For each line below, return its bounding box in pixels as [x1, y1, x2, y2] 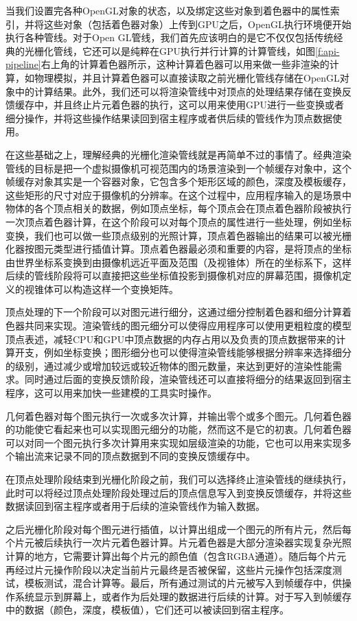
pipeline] [5, 57, 41, 71]
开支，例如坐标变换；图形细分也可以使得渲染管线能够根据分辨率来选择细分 [14, 345, 352, 360]
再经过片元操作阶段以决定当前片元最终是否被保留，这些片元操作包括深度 [5, 562, 332, 576]
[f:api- [315, 43, 340, 58]
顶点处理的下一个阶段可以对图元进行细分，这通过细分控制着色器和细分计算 [5, 305, 342, 319]
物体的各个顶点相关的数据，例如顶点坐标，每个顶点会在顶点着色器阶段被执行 [5, 201, 352, 215]
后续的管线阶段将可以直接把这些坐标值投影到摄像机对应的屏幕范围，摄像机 [5, 268, 342, 283]
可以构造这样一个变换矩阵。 [53, 281, 178, 296]
